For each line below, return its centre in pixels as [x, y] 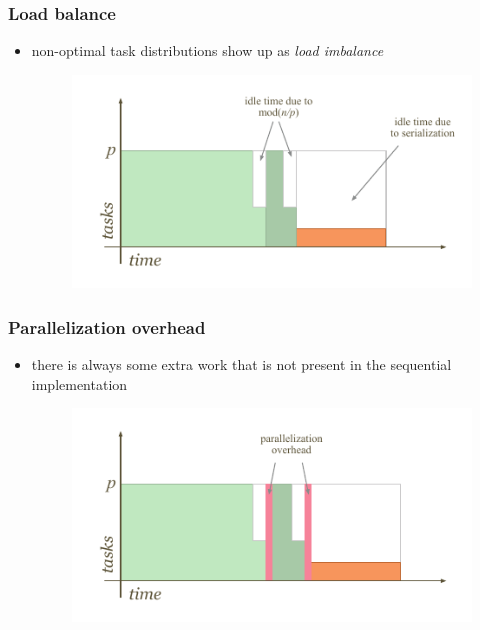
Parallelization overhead [107, 326]
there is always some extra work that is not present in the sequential [241, 364]
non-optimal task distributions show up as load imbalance [207, 50]
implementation [79, 383]
